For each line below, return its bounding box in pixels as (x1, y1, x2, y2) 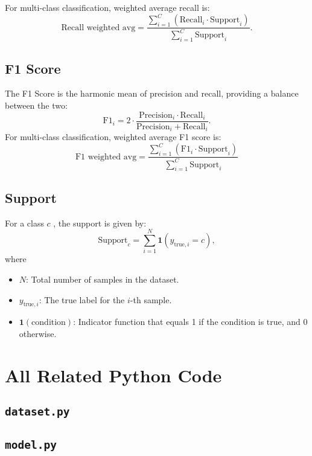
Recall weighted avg (61, 23, 136, 32)
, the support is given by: (53, 216, 147, 229)
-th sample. (130, 293, 172, 306)
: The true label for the (39, 293, 125, 306)
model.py (5, 438, 57, 451)
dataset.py (5, 405, 70, 419)
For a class (5, 216, 44, 229)
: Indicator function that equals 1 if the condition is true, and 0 (73, 315, 308, 328)
